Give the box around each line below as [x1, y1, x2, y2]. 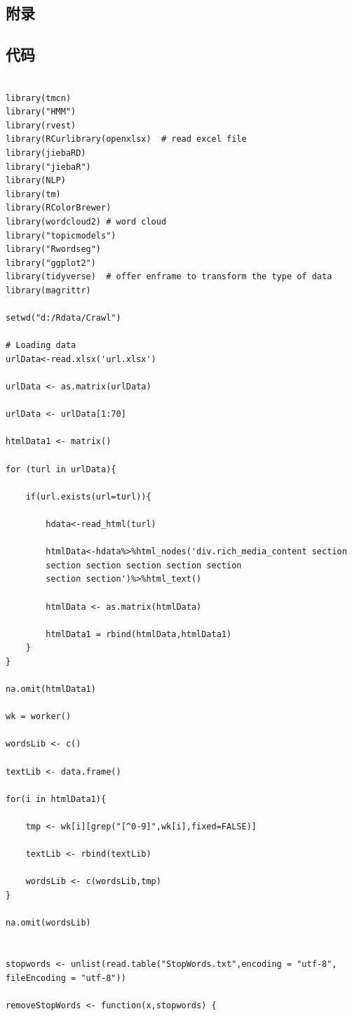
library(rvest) [6, 120, 76, 131]
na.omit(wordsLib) [6, 918, 91, 928]
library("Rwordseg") [6, 244, 102, 255]
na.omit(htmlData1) [6, 684, 96, 695]
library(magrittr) [6, 285, 91, 295]
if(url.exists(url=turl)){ [25, 491, 151, 502]
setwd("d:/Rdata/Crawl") [6, 313, 121, 323]
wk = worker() [6, 711, 72, 722]
